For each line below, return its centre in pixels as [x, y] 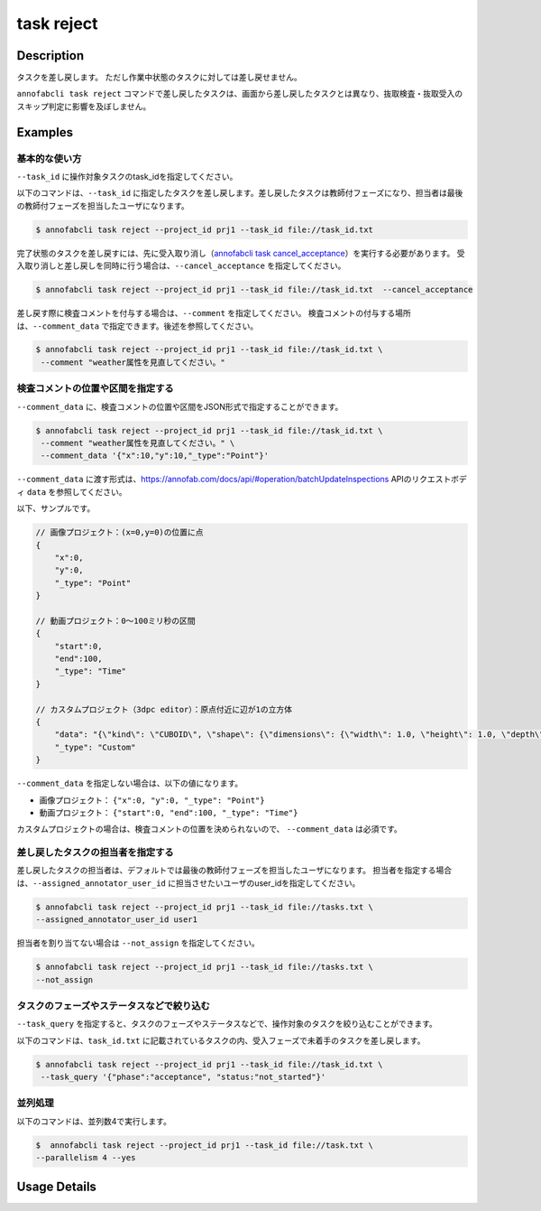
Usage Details [56, 1186]
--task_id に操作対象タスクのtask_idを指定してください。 [127, 177]
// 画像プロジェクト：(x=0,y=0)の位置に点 [119, 532]
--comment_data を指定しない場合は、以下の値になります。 [130, 783]
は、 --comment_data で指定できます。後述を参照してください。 [138, 326]
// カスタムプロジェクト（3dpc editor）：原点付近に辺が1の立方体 [164, 709]
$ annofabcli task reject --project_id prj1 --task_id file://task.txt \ [205, 1145]
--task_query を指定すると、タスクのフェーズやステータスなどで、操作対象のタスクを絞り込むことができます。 [227, 1024]
